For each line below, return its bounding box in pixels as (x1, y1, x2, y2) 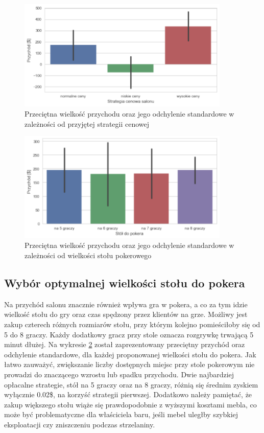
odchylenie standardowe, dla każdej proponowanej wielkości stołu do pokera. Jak (4, 349, 256, 359)
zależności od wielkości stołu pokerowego (25, 250, 152, 261)
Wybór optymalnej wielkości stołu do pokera (4, 275, 245, 290)
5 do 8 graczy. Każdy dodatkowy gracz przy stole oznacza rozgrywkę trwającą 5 (4, 329, 254, 339)
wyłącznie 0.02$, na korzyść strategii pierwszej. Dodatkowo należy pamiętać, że (4, 389, 252, 400)
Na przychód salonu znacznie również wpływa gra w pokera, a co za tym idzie (4, 299, 248, 309)
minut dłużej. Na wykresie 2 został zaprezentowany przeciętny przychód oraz (4, 339, 245, 350)
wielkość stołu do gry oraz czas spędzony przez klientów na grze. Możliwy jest (4, 309, 248, 320)
